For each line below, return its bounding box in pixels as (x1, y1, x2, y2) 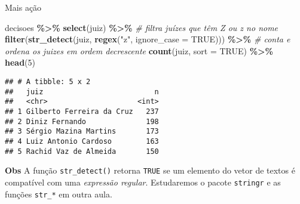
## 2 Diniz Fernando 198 (5, 117, 159, 126)
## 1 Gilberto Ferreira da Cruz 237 (5, 107, 159, 116)
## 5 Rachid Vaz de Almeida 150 (5, 147, 159, 156)
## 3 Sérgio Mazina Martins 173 (5, 127, 159, 136)
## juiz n (5, 87, 159, 96)
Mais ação (5, 1, 42, 13)
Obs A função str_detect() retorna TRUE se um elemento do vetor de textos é (5, 164, 295, 177)
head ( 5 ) (5, 56, 36, 69)
